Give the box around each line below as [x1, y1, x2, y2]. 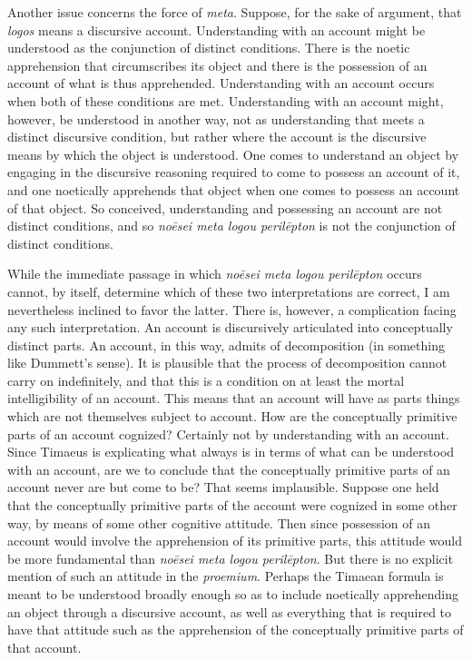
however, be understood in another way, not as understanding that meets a [7, 109, 425, 128]
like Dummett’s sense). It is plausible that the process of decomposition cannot [7, 353, 447, 372]
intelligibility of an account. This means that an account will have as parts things [7, 389, 460, 408]
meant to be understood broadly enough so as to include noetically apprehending [7, 585, 459, 603]
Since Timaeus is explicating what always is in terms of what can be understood [7, 442, 455, 461]
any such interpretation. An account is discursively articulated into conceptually [7, 318, 453, 337]
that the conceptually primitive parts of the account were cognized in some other [7, 496, 457, 515]
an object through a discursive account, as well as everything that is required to [7, 602, 452, 621]
